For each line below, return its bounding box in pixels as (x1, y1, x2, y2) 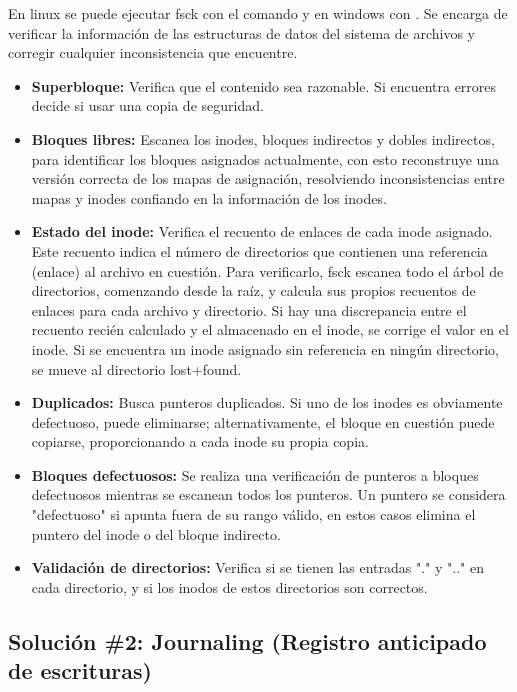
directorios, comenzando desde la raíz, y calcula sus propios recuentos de (31, 280, 476, 301)
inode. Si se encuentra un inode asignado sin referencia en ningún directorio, (31, 338, 499, 359)
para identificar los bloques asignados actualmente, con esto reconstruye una (31, 148, 500, 169)
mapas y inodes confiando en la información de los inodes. (31, 187, 387, 208)
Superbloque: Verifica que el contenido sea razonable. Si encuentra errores (31, 75, 497, 96)
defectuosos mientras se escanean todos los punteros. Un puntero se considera (31, 484, 506, 505)
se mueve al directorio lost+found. (31, 358, 242, 379)
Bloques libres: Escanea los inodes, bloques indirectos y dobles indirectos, (31, 128, 495, 149)
